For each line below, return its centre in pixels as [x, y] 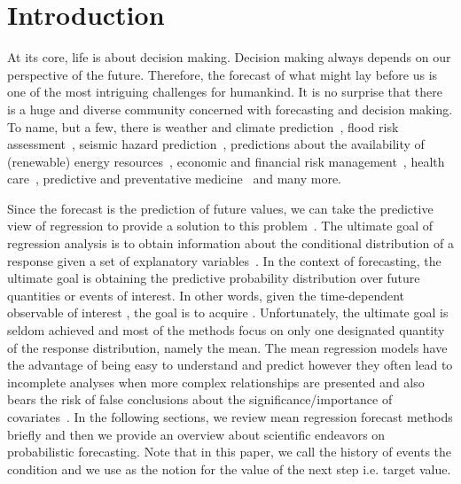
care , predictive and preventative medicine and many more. [174, 179]
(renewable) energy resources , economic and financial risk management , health [226, 161]
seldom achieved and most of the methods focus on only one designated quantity [226, 330]
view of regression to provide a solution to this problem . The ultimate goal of [220, 226]
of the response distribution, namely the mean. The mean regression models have [227, 347]
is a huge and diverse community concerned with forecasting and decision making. [230, 109]
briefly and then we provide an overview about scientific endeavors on [196, 434]
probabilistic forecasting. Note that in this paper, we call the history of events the [230, 452]
